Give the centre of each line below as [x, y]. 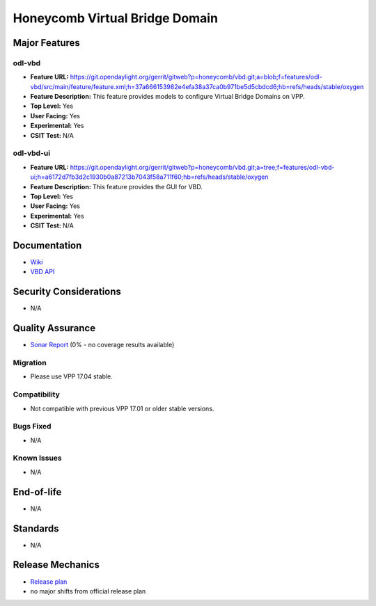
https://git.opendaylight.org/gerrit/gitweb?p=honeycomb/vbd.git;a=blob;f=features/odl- [196, 77]
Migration [30, 363]
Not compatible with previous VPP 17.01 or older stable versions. [122, 408]
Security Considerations [67, 292]
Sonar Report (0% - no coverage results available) [102, 345]
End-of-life [37, 492]
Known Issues [37, 458]
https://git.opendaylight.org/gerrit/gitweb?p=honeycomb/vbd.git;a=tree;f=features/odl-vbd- [202, 167]
